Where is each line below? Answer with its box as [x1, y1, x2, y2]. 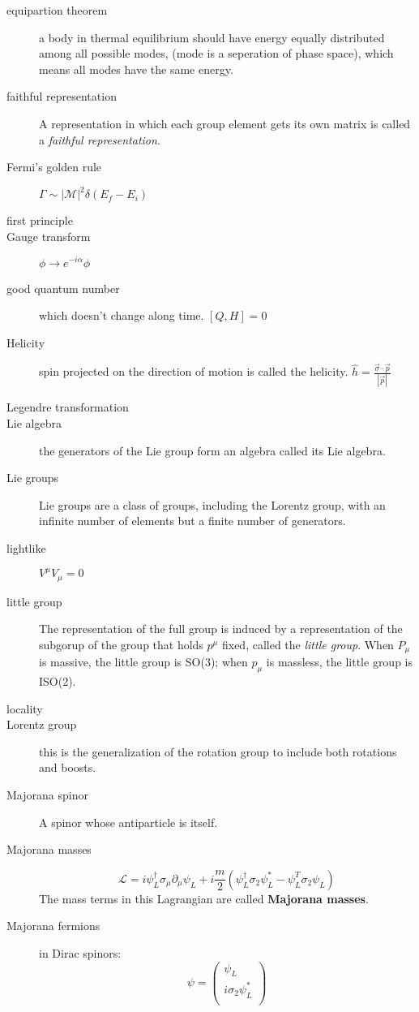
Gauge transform [6, 227, 91, 244]
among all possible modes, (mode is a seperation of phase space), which [39, 45, 394, 62]
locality [6, 700, 43, 717]
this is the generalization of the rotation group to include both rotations [39, 743, 397, 760]
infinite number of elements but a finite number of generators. [39, 512, 346, 529]
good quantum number [6, 279, 120, 296]
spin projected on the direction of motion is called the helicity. [39, 363, 348, 380]
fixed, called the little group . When [221, 635, 394, 652]
